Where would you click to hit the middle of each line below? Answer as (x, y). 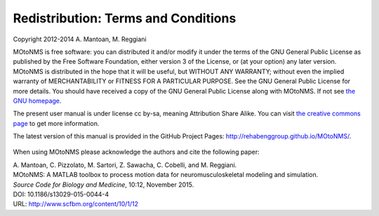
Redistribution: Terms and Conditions (125, 18)
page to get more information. (56, 123)
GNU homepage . (37, 101)
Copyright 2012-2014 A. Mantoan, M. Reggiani (80, 39)
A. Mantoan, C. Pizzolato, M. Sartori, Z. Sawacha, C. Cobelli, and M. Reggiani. (125, 165)
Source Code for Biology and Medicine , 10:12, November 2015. (104, 185)
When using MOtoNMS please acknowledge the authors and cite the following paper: (136, 152)
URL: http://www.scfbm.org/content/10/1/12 (76, 204)
